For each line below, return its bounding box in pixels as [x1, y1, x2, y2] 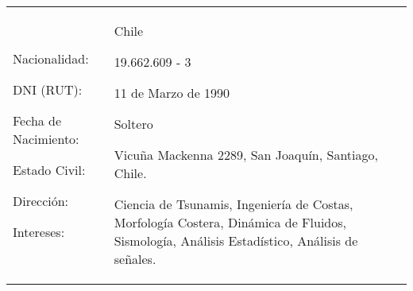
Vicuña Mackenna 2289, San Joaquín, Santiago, [114, 145, 378, 164]
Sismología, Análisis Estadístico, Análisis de [114, 231, 358, 250]
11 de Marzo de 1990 [114, 83, 230, 102]
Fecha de [13, 111, 62, 130]
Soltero [114, 114, 153, 133]
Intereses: [13, 222, 65, 241]
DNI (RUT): [13, 80, 83, 99]
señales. [114, 250, 156, 268]
